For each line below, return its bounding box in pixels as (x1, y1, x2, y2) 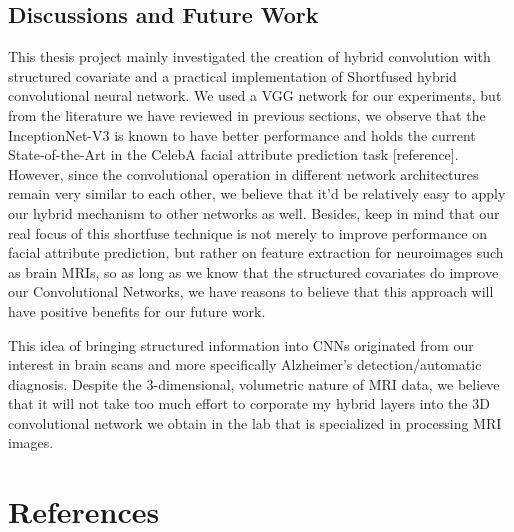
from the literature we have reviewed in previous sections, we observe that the (8, 104, 486, 125)
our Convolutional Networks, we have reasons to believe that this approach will (8, 281, 494, 302)
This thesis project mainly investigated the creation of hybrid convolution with (8, 46, 491, 67)
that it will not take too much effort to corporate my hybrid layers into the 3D (8, 393, 490, 414)
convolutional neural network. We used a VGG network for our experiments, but (8, 85, 502, 106)
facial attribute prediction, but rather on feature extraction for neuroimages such (8, 242, 504, 263)
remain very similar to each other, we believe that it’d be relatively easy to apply (8, 183, 506, 204)
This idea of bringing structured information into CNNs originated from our (8, 334, 474, 355)
